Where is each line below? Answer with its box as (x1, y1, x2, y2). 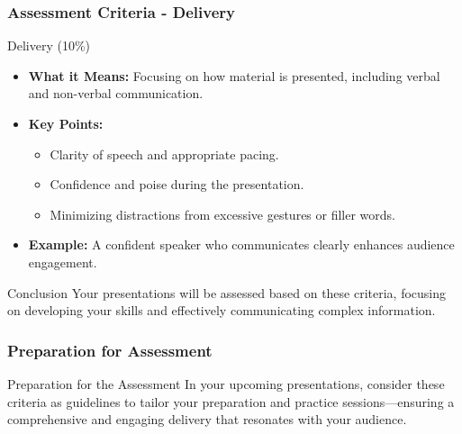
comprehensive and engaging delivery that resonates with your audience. (7, 410, 407, 429)
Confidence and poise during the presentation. (50, 175, 304, 194)
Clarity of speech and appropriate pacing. (50, 144, 279, 163)
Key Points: (28, 114, 104, 132)
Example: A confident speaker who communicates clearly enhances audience (28, 235, 455, 254)
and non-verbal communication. (28, 84, 204, 103)
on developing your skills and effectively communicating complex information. (7, 301, 436, 320)
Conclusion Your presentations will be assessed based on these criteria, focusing (7, 283, 447, 302)
